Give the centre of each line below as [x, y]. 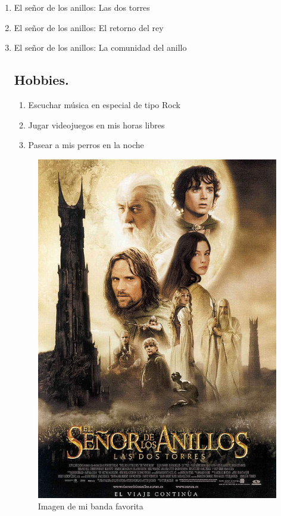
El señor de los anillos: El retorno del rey [89, 27]
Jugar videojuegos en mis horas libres [96, 125]
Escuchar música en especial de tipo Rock [104, 104]
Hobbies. [41, 80]
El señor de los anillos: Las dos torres [82, 7]
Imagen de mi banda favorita [90, 506]
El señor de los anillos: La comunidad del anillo [100, 47]
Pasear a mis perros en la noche [86, 145]
